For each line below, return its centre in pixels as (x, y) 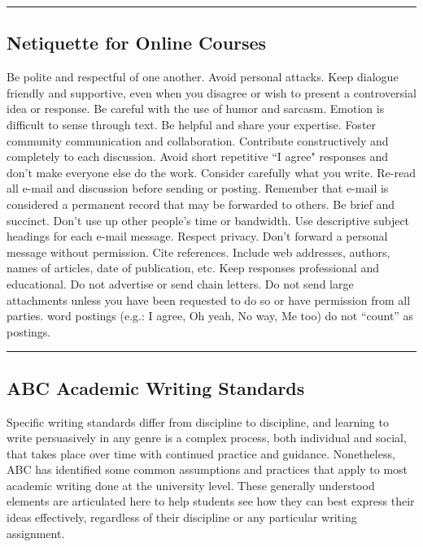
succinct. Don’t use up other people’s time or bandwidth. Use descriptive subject (208, 220)
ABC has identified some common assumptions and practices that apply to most (207, 469)
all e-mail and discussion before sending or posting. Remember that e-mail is (198, 188)
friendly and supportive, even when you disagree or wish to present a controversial (211, 92)
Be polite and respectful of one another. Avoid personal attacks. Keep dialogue (203, 77)
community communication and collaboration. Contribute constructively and (198, 140)
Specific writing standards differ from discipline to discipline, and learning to (198, 421)
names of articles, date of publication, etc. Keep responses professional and (193, 268)
